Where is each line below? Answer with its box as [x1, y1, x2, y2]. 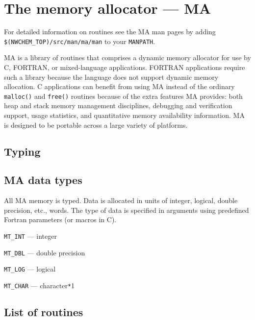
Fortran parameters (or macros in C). [4, 214, 117, 225]
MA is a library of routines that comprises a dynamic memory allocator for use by [4, 52, 251, 63]
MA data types [4, 172, 82, 187]
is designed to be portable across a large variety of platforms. [4, 119, 188, 130]
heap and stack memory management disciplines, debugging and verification [4, 100, 232, 111]
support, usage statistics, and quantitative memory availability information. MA [4, 110, 245, 120]
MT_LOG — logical [4, 264, 56, 274]
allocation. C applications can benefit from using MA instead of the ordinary [4, 81, 235, 91]
